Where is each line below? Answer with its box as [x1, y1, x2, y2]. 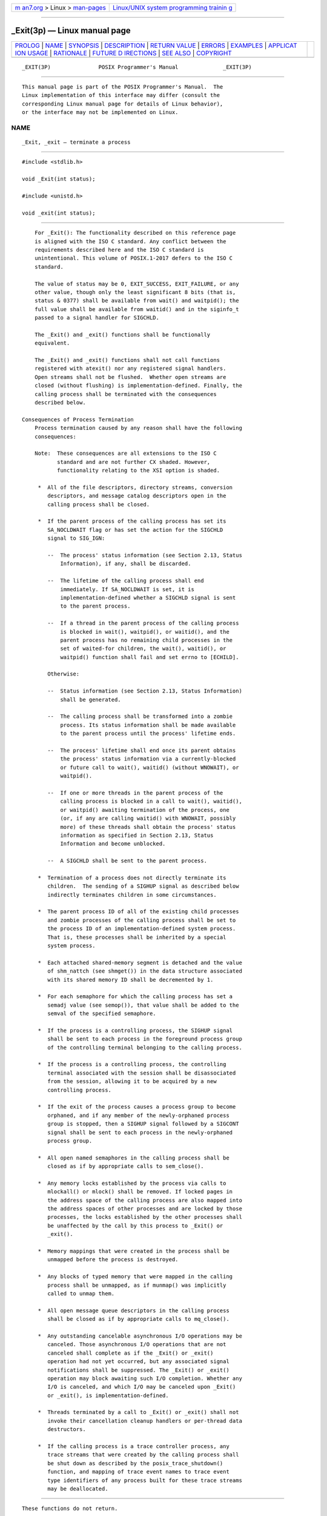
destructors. [47, 1426, 86, 1433]
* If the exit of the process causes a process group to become [38, 1104, 236, 1110]
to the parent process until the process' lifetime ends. [60, 730, 236, 737]
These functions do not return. [22, 1505, 118, 1512]
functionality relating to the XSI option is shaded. [56, 467, 220, 474]
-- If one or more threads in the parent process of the [47, 789, 223, 796]
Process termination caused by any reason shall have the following [34, 424, 242, 432]
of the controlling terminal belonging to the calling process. [47, 1044, 242, 1051]
